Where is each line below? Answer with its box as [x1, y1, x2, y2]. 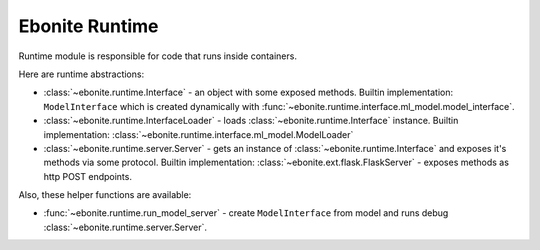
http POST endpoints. [43, 170, 132, 182]
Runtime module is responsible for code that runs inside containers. [18, 50, 297, 62]
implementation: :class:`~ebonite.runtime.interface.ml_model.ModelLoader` [43, 128, 354, 140]
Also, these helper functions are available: [18, 189, 192, 201]
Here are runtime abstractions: [18, 68, 145, 80]
